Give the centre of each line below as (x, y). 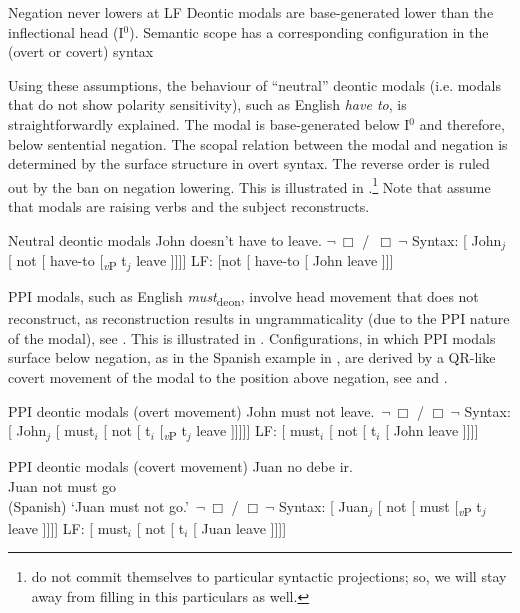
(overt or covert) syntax (81, 51)
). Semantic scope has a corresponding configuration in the (309, 31)
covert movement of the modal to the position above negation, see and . (228, 377)
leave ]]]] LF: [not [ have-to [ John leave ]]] (265, 260)
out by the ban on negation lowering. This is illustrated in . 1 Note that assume (249, 185)
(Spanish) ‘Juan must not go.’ (98, 505)
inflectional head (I (66, 31)
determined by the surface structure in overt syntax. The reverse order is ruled (249, 163)
